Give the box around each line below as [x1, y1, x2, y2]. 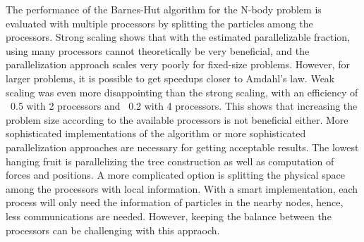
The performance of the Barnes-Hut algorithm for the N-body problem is [6, 2, 322, 16]
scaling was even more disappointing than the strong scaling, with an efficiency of [6, 84, 358, 99]
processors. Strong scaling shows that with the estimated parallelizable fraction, [6, 30, 351, 44]
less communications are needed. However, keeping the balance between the [6, 208, 332, 223]
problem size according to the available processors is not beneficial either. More [6, 112, 348, 127]
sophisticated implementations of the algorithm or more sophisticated [6, 126, 306, 141]
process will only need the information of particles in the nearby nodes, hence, [6, 195, 344, 210]
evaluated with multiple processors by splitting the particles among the [6, 15, 313, 30]
